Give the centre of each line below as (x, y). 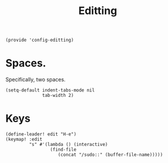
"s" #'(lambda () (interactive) (68, 145)
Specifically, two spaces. (35, 80)
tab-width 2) (58, 96)
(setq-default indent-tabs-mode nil (50, 90)
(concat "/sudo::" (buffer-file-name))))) (110, 155)
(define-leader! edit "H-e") (41, 134)
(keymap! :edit (24, 140)
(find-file (63, 150)
